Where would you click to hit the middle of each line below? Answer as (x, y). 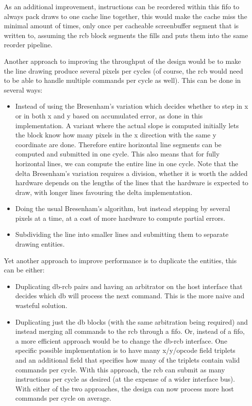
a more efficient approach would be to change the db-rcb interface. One (121, 340)
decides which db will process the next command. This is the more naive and (130, 296)
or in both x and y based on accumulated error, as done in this (109, 115)
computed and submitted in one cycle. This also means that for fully (118, 154)
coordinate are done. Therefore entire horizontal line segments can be (118, 144)
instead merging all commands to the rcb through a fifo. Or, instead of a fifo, (130, 331)
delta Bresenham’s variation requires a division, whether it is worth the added (131, 173)
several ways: (23, 89)
